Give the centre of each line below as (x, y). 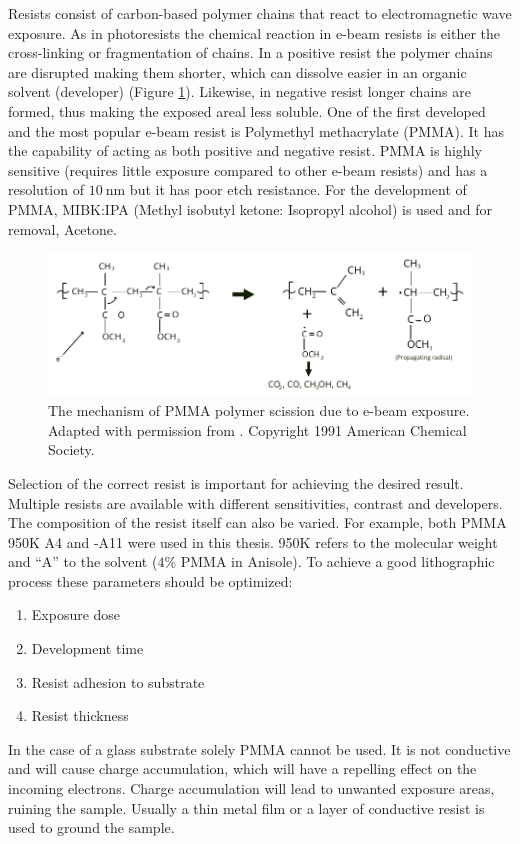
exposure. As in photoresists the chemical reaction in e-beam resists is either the (254, 32)
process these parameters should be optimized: (150, 580)
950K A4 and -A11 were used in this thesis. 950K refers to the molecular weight (253, 541)
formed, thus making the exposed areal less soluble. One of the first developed (247, 110)
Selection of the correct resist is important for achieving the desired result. (236, 482)
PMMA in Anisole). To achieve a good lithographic (337, 561)
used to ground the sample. (91, 827)
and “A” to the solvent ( (83, 561)
